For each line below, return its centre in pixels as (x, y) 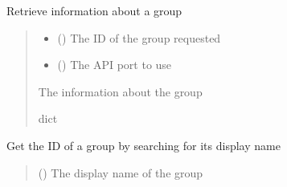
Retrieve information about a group (94, 10)
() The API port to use (115, 65)
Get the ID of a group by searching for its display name (143, 145)
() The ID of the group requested (139, 37)
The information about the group (120, 91)
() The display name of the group (121, 172)
